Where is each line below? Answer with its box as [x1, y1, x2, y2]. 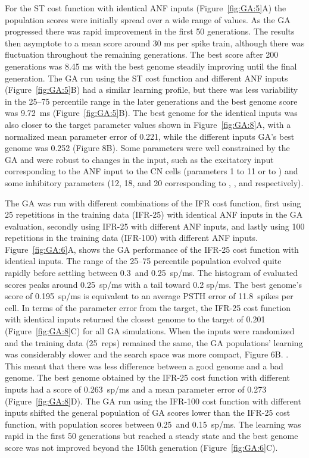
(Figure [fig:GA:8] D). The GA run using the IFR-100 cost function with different [5, 394, 301, 407]
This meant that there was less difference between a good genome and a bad [5, 359, 283, 372]
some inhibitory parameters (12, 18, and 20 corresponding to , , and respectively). [5, 176, 304, 189]
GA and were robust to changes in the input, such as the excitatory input [5, 153, 274, 165]
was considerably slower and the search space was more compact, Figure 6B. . [5, 348, 289, 360]
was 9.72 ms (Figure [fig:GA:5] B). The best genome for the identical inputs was [5, 106, 298, 119]
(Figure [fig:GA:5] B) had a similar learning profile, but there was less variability [5, 83, 298, 96]
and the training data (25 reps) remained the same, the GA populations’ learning [5, 336, 303, 349]
